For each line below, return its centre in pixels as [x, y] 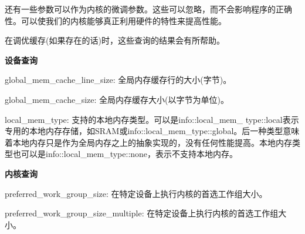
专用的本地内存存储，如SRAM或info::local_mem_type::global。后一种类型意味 [152, 131]
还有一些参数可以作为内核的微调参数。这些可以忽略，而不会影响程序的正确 [148, 9]
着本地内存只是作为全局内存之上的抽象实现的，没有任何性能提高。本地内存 [148, 142]
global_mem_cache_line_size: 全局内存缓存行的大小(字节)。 [118, 80]
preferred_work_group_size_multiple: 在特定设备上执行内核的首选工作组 [142, 213]
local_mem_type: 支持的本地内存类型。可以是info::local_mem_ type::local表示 [152, 119]
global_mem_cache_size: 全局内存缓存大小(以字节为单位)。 [117, 99]
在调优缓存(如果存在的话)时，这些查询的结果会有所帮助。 [115, 40]
